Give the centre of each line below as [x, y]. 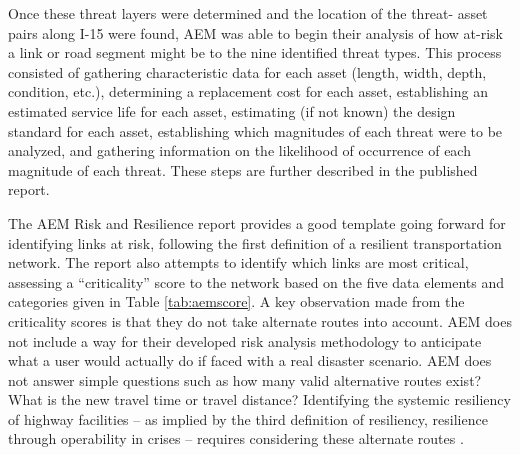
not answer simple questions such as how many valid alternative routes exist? [245, 379]
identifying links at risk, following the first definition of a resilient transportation [255, 242]
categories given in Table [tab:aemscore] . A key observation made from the [236, 301]
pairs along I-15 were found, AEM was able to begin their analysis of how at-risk [256, 32]
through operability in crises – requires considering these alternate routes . [236, 438]
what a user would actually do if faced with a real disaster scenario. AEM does [250, 360]
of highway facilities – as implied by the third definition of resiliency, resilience [248, 418]
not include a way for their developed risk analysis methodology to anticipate [245, 340]
